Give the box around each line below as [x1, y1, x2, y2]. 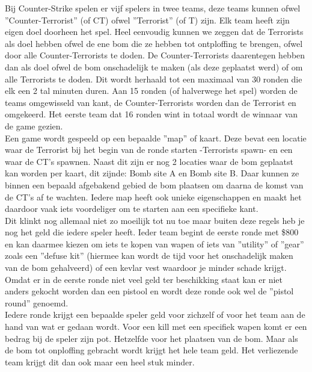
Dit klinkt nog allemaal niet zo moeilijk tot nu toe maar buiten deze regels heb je [5, 214, 305, 226]
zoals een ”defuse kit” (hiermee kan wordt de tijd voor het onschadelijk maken [5, 249, 293, 262]
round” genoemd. [5, 296, 69, 309]
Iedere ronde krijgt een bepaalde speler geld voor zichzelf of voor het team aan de [5, 308, 305, 321]
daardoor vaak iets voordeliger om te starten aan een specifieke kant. [5, 202, 258, 215]
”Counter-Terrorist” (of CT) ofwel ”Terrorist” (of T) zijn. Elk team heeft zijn [5, 13, 290, 26]
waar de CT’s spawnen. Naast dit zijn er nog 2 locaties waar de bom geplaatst [5, 155, 293, 167]
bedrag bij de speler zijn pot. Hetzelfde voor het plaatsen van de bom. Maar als [5, 332, 298, 344]
